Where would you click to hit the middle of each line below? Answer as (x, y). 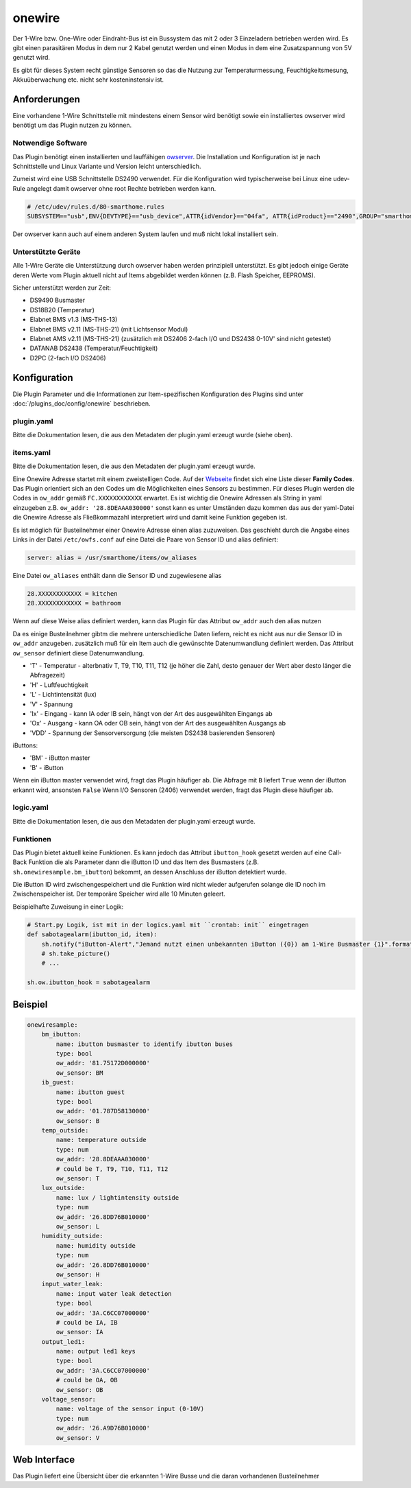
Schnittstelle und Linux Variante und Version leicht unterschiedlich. (107, 166)
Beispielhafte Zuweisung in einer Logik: (68, 907)
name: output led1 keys (96, 1351)
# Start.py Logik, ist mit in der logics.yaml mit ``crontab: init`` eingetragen (168, 925)
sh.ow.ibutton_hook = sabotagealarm (89, 983)
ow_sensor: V (78, 1438)
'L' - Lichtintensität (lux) (63, 695)
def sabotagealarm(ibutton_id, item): (92, 934)
